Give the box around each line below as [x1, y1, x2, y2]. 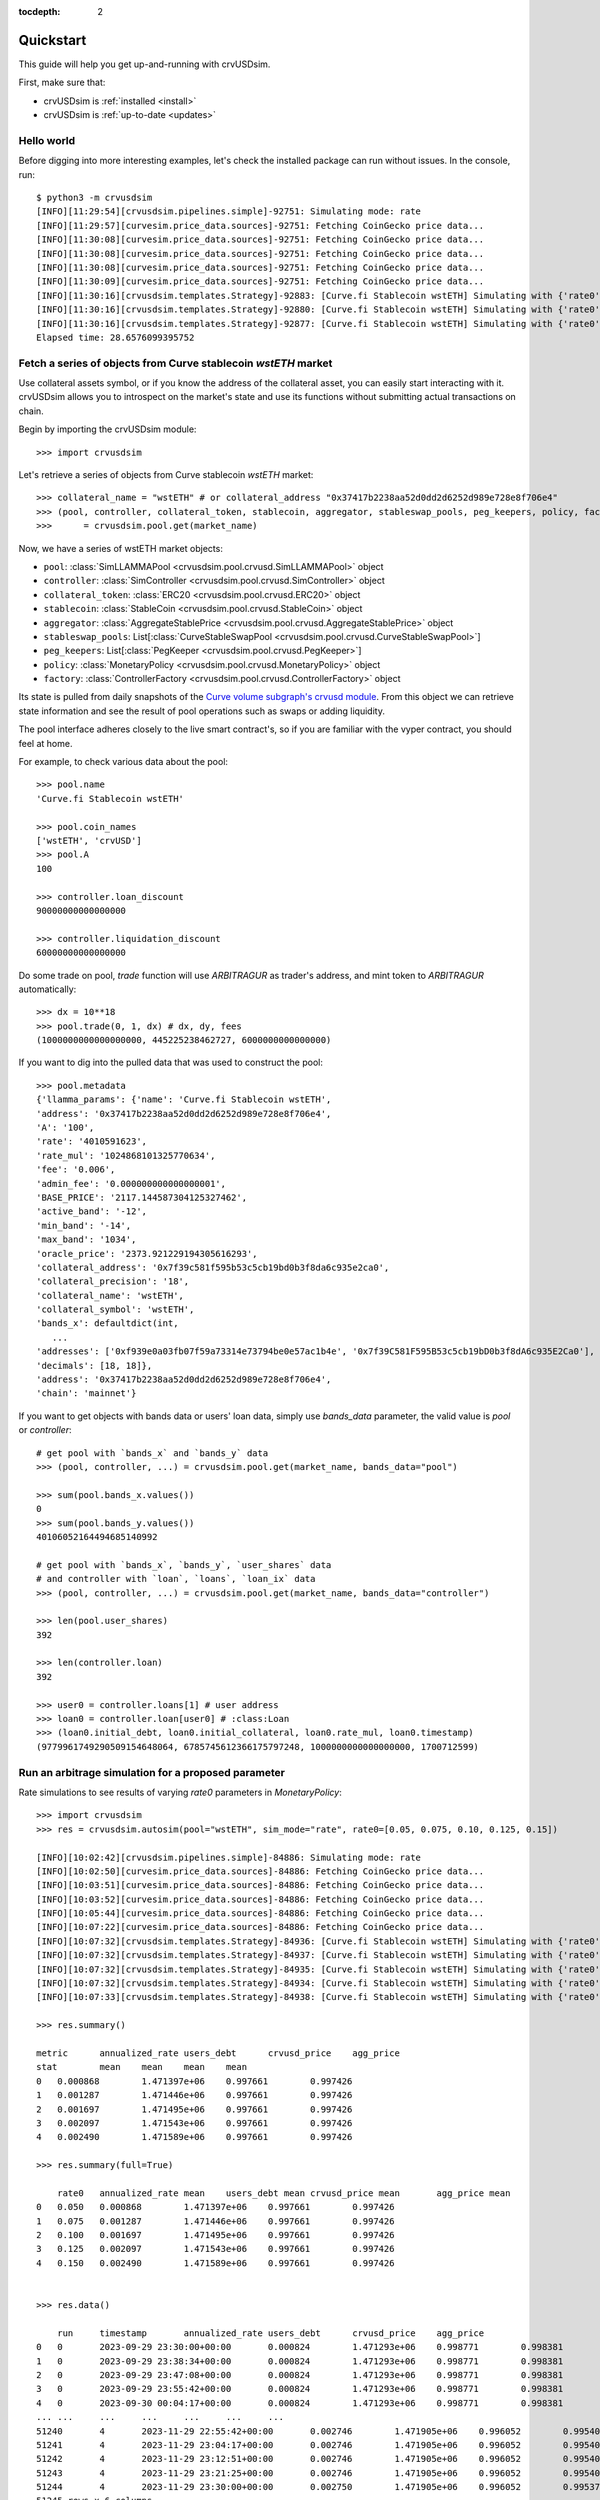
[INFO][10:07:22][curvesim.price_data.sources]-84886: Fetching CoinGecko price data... [36, 1921, 485, 1933]
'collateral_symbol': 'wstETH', [36, 1304, 195, 1315]
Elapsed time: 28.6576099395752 [36, 331, 195, 343]
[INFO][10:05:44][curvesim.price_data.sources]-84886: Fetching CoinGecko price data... [36, 1908, 485, 1919]
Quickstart [18, 31, 87, 49]
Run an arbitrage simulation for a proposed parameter [18, 1765, 285, 1779]
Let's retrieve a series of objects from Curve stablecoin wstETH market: [18, 469, 314, 480]
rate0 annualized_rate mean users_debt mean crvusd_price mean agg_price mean [56, 2187, 511, 2199]
